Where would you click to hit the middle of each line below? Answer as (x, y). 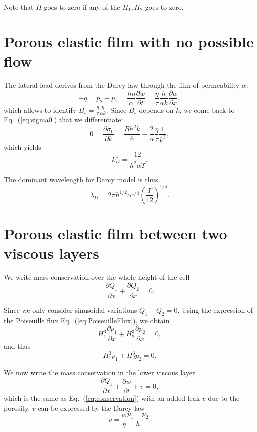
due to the (224, 398)
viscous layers (52, 253)
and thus (17, 346)
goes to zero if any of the (82, 7)
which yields (23, 146)
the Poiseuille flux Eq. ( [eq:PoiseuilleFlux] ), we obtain (87, 320)
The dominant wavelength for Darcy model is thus (81, 179)
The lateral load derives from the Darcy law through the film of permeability (122, 84)
